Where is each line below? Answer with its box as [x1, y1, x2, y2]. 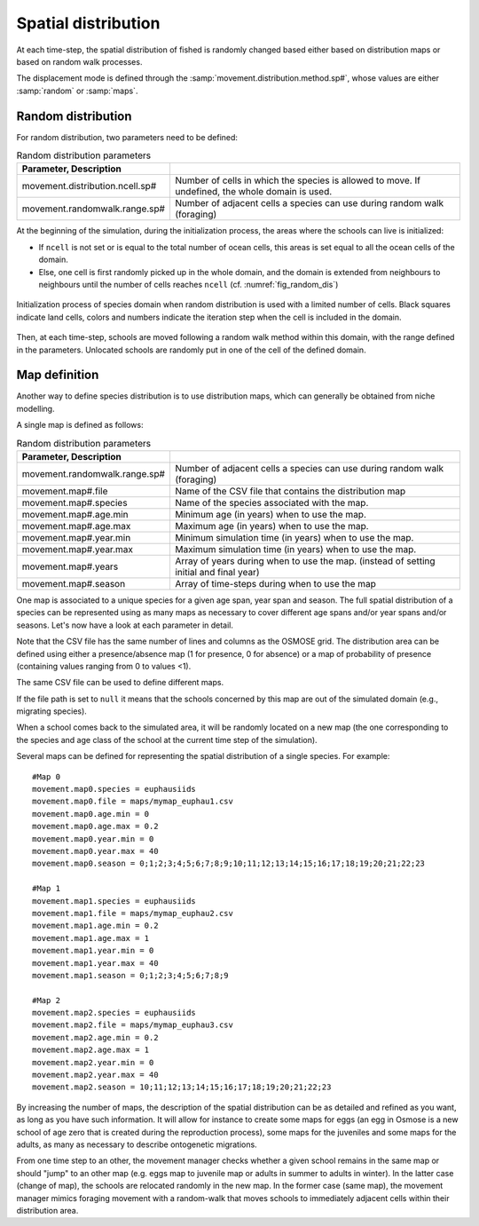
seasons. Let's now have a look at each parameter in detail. [16, 620, 234, 630]
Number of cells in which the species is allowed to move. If [174, 174, 421, 186]
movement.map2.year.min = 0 [32, 1057, 154, 1067]
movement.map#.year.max [21, 542, 133, 555]
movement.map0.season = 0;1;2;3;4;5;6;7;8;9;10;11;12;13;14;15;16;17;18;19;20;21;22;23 [32, 858, 426, 869]
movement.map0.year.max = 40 [32, 846, 159, 856]
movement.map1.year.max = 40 [32, 958, 159, 968]
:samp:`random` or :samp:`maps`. [16, 85, 138, 96]
